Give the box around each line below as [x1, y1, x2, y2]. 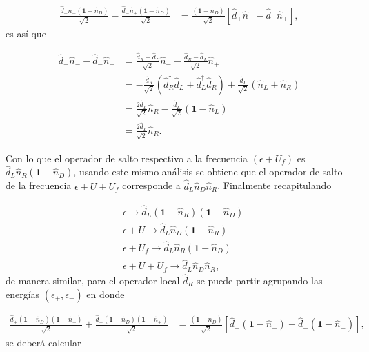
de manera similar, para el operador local [6, 273, 180, 287]
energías [6, 286, 40, 301]
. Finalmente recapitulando [217, 178, 332, 193]
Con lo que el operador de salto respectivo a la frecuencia [6, 150, 248, 165]
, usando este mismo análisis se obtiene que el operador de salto [73, 164, 343, 179]
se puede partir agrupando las [197, 273, 323, 287]
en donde [86, 286, 125, 301]
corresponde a [122, 178, 181, 193]
